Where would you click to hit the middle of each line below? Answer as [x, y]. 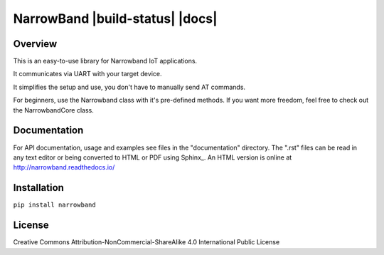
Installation [38, 188]
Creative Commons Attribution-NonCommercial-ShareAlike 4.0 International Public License [146, 242]
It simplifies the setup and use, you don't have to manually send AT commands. [129, 87]
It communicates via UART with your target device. [87, 74]
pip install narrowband [54, 205]
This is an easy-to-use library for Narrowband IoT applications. [105, 61]
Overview [35, 44]
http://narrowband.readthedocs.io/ [64, 167]
